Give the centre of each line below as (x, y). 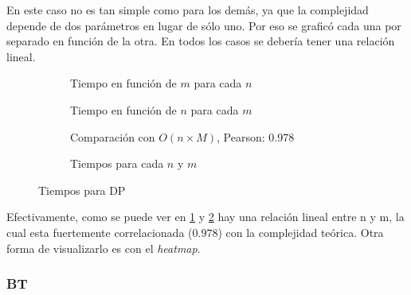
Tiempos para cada (117, 163)
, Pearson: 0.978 (255, 136)
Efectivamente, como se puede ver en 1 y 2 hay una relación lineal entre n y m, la (205, 217)
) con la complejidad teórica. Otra (301, 232)
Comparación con (113, 136)
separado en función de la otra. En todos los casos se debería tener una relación (201, 41)
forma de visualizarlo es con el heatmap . (104, 248)
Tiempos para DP (82, 190)
